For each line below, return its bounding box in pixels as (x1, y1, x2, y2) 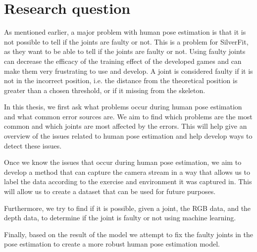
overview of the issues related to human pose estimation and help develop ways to (4, 131, 253, 141)
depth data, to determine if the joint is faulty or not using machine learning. (4, 212, 236, 223)
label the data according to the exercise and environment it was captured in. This (4, 176, 252, 187)
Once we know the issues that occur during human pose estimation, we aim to (4, 157, 242, 167)
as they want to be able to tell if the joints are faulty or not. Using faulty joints (4, 46, 246, 56)
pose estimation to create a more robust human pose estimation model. (4, 239, 220, 249)
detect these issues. (4, 140, 62, 151)
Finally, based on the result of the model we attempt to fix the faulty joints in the (4, 229, 253, 239)
